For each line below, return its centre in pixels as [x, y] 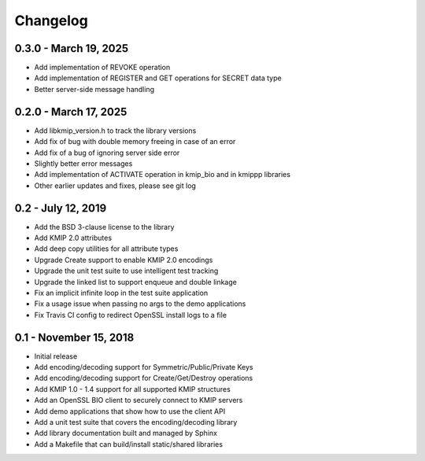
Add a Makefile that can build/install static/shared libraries [129, 444]
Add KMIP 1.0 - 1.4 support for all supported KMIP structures [133, 389]
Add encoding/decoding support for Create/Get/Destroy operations [144, 378]
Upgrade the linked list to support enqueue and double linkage [136, 282]
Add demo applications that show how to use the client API [130, 411]
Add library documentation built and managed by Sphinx [126, 433]
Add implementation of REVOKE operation [102, 68]
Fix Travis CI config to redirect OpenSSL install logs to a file [131, 315]
